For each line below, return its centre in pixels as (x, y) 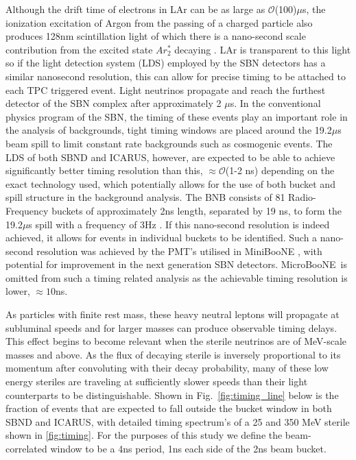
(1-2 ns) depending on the (280, 170)
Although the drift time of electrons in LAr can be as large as (135, 9)
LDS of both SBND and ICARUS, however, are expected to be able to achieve (170, 157)
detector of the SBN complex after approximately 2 (114, 103)
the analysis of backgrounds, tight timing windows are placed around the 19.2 (169, 130)
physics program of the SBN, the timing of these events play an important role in (177, 116)
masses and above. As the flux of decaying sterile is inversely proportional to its (173, 354)
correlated (26, 448)
